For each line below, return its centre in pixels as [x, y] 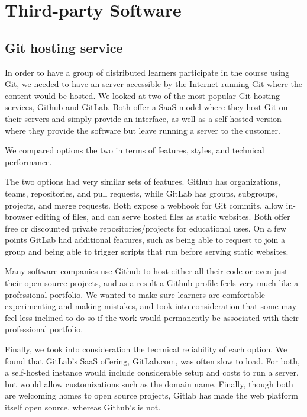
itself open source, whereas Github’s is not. [83, 407]
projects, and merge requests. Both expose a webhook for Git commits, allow [144, 205]
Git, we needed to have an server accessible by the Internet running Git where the [154, 84]
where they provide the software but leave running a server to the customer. [143, 130]
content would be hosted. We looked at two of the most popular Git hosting [143, 95]
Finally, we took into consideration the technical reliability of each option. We [146, 349]
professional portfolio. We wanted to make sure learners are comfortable [135, 294]
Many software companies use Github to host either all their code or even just [146, 271]
